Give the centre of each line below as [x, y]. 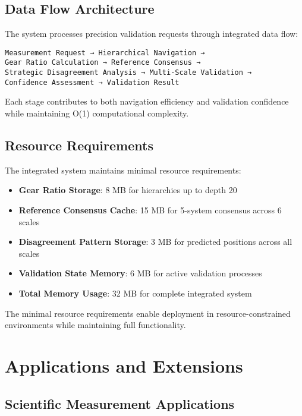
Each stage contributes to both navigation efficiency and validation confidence [147, 101]
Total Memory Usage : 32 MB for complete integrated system [135, 293]
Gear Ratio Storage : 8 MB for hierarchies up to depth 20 [128, 190]
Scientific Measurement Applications [120, 403]
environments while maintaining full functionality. [95, 325]
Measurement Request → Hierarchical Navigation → [105, 53]
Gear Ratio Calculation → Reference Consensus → [103, 63]
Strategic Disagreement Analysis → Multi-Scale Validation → [128, 73]
